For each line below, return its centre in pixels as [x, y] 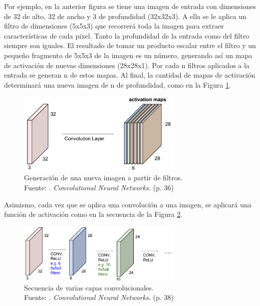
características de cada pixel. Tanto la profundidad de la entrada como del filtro [127, 35]
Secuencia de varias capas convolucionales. [89, 287]
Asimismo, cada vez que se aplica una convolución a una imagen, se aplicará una [128, 204]
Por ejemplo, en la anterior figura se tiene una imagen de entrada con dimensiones [130, 6]
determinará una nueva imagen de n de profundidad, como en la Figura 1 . [118, 84]
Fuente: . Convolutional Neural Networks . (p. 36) [99, 188]
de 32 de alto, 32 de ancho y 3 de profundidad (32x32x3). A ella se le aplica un [125, 16]
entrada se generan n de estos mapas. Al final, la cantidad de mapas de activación [130, 75]
